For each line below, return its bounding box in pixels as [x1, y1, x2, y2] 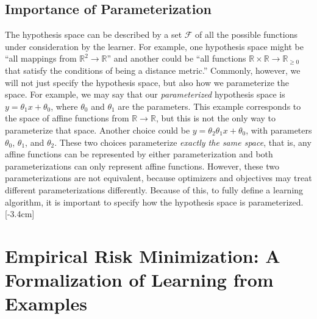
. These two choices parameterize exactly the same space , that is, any [54, 135, 312, 148]
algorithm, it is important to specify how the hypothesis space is [5, 195, 246, 208]
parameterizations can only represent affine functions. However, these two [5, 159, 280, 172]
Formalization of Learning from [5, 267, 274, 292]
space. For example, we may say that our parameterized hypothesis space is [5, 88, 285, 101]
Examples [5, 291, 87, 316]
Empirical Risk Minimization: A [5, 243, 280, 268]
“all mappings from [5, 52, 77, 65]
